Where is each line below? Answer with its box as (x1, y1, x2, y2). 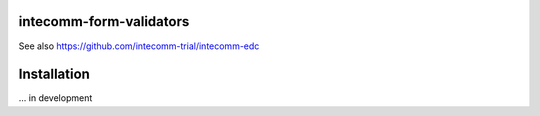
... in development (18, 92, 93, 104)
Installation (18, 66, 90, 83)
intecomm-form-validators (18, 13, 190, 30)
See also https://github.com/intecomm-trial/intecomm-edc (18, 40, 260, 52)
